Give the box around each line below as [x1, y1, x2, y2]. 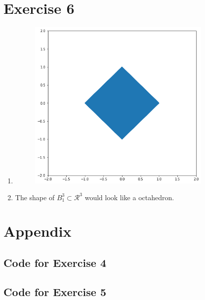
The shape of [15, 192, 55, 202]
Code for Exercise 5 [3, 284, 106, 299]
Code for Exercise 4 [3, 255, 106, 270]
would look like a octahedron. [84, 192, 174, 202]
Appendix [3, 221, 72, 241]
